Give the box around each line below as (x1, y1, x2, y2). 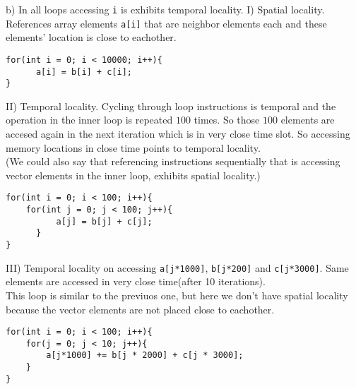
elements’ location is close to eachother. (6, 30, 177, 44)
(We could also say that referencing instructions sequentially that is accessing (6, 154, 340, 169)
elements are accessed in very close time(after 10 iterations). (6, 274, 266, 289)
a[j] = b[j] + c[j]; (56, 216, 153, 227)
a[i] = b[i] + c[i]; (35, 66, 132, 77)
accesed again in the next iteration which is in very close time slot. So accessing (6, 126, 350, 141)
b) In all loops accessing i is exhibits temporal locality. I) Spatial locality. (6, 2, 325, 16)
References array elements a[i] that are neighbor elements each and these (6, 16, 327, 30)
